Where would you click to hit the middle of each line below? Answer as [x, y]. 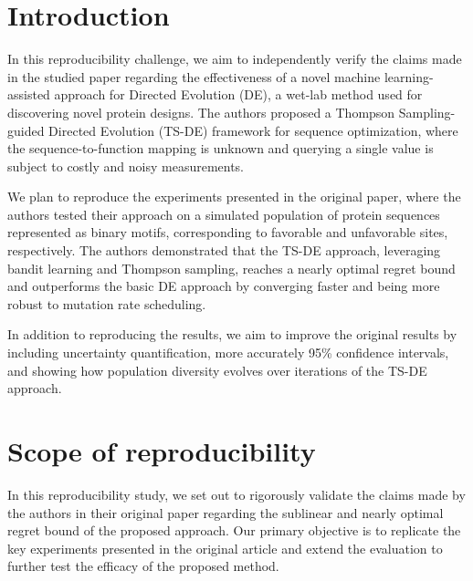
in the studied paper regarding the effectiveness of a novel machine [194, 76]
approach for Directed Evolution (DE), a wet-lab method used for [238, 94]
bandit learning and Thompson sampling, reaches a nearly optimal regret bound [231, 268]
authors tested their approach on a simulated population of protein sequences [224, 214]
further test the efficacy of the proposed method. [143, 566]
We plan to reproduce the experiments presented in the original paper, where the [234, 197]
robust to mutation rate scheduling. [107, 303]
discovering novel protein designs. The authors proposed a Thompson [201, 112]
